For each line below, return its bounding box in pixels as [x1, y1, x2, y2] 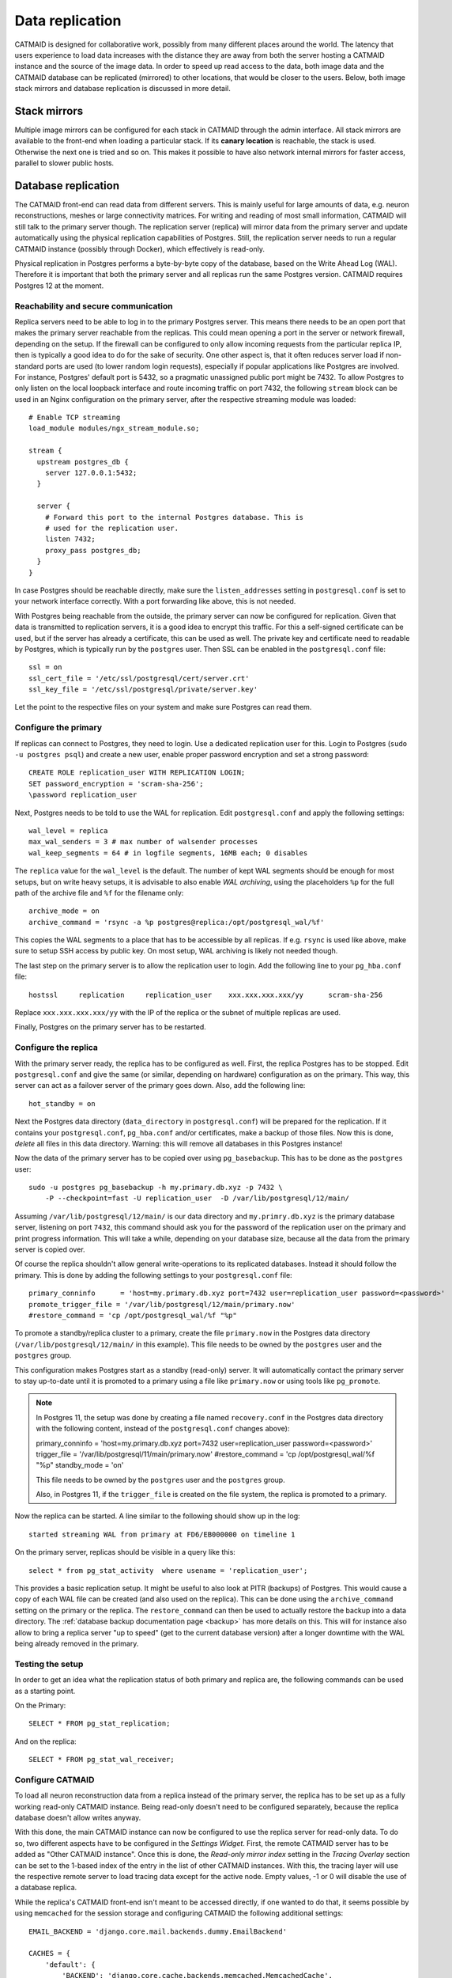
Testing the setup [14, 1658, 84, 1669]
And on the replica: [14, 1737, 77, 1746]
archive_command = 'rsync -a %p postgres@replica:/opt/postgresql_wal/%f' [28, 918, 325, 926]
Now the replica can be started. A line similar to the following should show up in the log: [14, 1511, 300, 1521]
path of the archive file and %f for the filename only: [14, 888, 184, 897]
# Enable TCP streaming [28, 413, 121, 423]
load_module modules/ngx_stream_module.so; [28, 424, 200, 433]
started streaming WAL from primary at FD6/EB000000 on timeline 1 [28, 1529, 296, 1539]
